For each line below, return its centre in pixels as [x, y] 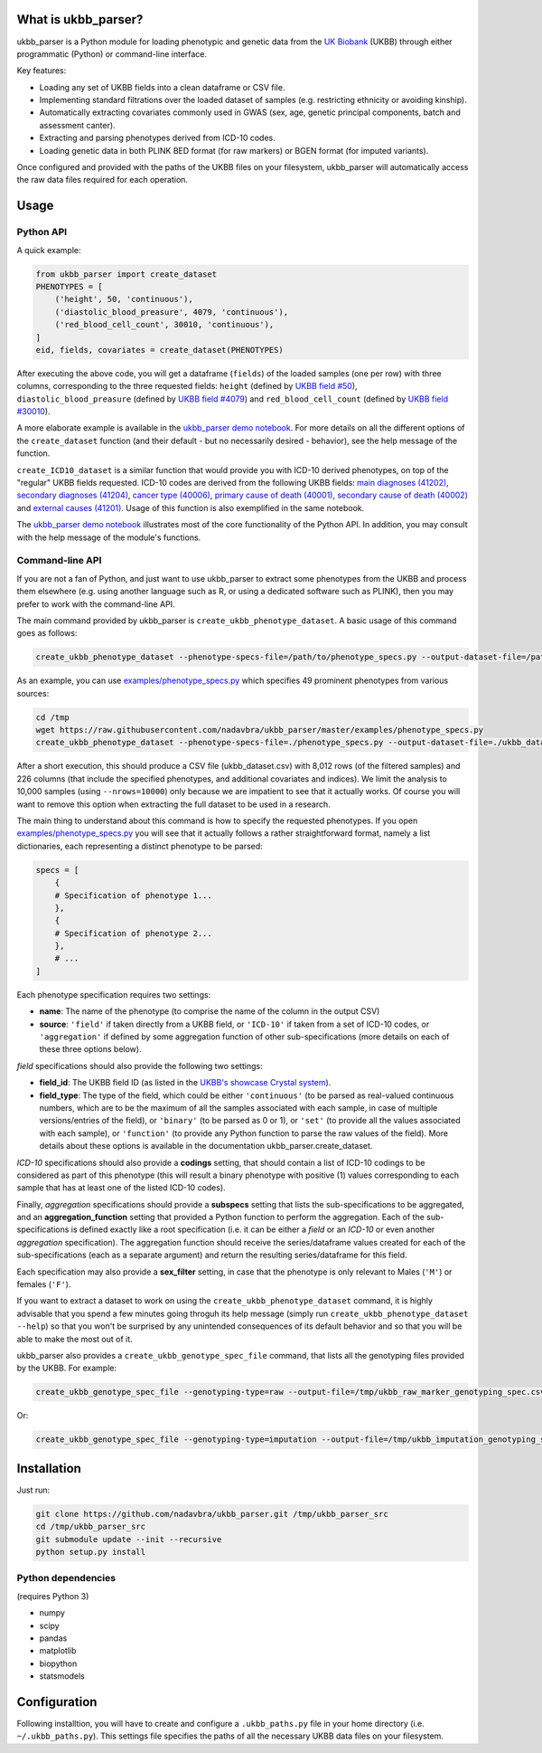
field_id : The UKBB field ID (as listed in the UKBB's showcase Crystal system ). [185, 1083]
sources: [33, 693]
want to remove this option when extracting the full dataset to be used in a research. [174, 804]
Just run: [33, 1490]
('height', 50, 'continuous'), [124, 299]
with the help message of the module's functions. [109, 537]
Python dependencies [66, 1578]
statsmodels [62, 1676]
